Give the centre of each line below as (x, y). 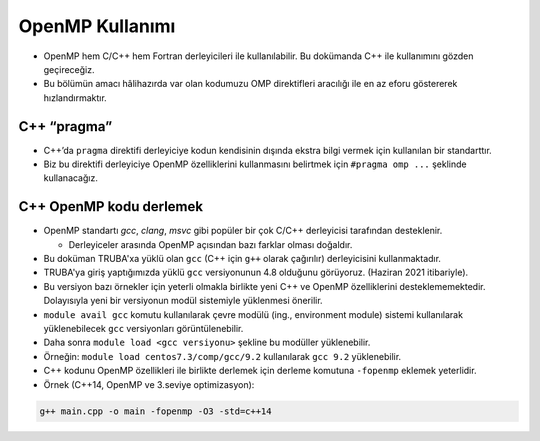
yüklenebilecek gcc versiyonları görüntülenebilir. (143, 329)
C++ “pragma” (65, 126)
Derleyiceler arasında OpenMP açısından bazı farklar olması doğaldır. (210, 244)
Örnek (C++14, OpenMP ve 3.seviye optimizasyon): (149, 384)
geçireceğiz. (69, 69)
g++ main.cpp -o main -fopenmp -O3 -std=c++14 (155, 411)
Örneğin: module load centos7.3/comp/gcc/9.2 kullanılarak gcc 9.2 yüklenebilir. (222, 356)
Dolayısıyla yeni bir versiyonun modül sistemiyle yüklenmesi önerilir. (183, 301)
